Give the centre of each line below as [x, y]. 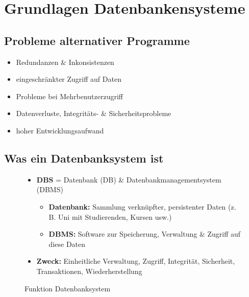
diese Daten [67, 244]
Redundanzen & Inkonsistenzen [65, 62]
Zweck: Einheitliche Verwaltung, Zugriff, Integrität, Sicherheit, [136, 261]
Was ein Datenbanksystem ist [84, 158]
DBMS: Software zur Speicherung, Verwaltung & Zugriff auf [145, 234]
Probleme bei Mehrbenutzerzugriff [69, 96]
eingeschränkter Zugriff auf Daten [69, 79]
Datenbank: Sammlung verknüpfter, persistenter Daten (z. [142, 206]
